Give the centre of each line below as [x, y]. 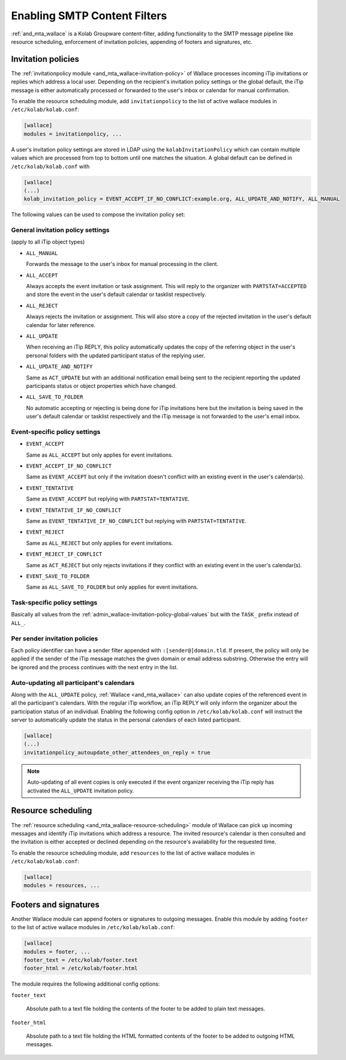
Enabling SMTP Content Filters [89, 16]
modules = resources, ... [62, 886]
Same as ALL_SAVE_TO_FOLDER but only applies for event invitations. [112, 587]
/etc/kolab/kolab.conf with [50, 166]
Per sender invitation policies [55, 638]
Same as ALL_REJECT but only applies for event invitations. [100, 543]
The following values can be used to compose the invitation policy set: [98, 215]
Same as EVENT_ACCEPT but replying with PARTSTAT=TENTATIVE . [108, 499]
